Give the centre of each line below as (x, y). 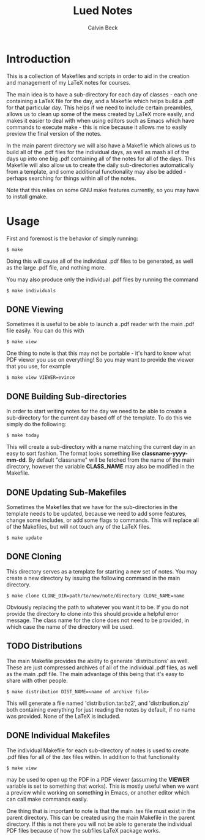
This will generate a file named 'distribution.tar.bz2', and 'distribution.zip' (98, 703)
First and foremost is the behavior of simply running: (73, 238)
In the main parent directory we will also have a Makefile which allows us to (101, 146)
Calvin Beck (103, 28)
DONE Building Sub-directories (67, 396)
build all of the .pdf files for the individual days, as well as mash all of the (98, 152)
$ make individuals (31, 290)
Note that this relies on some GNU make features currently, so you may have (103, 190)
